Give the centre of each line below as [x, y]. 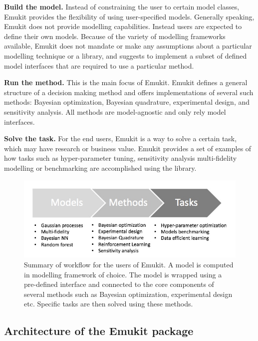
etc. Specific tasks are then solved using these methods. [109, 304]
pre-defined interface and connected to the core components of [119, 284]
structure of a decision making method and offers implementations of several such [129, 92]
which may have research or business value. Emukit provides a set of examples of [128, 148]
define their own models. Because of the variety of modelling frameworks [115, 36]
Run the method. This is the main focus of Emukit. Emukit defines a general [126, 82]
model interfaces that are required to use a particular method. [99, 65]
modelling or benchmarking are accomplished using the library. [100, 167]
